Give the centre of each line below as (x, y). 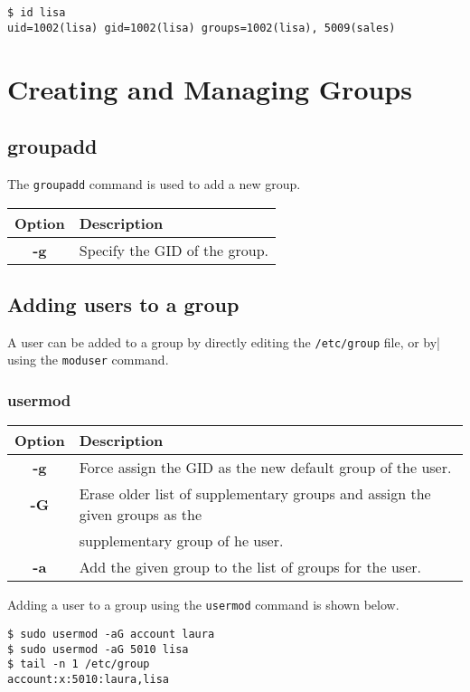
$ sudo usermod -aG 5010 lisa (98, 649)
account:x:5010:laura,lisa (88, 679)
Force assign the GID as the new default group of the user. (265, 468)
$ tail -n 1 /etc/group (79, 664)
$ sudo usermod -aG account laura (111, 634)
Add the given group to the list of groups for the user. (250, 567)
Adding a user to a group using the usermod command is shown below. (203, 605)
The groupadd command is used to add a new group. (154, 183)
